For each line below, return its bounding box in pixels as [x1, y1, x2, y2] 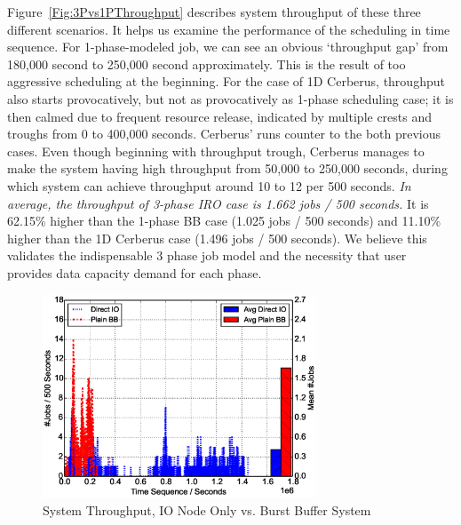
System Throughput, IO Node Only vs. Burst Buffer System [43, 500, 371, 519]
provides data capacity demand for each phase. [7, 263, 262, 282]
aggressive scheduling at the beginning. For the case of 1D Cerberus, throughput [7, 72, 445, 91]
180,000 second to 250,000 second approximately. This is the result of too [7, 54, 406, 73]
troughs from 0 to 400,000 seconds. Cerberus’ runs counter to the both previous [7, 124, 441, 143]
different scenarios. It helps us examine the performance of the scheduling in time [7, 20, 450, 38]
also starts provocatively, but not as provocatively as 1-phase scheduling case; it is [7, 89, 454, 107]
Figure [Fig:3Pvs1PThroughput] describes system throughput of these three [7, 3, 421, 20]
